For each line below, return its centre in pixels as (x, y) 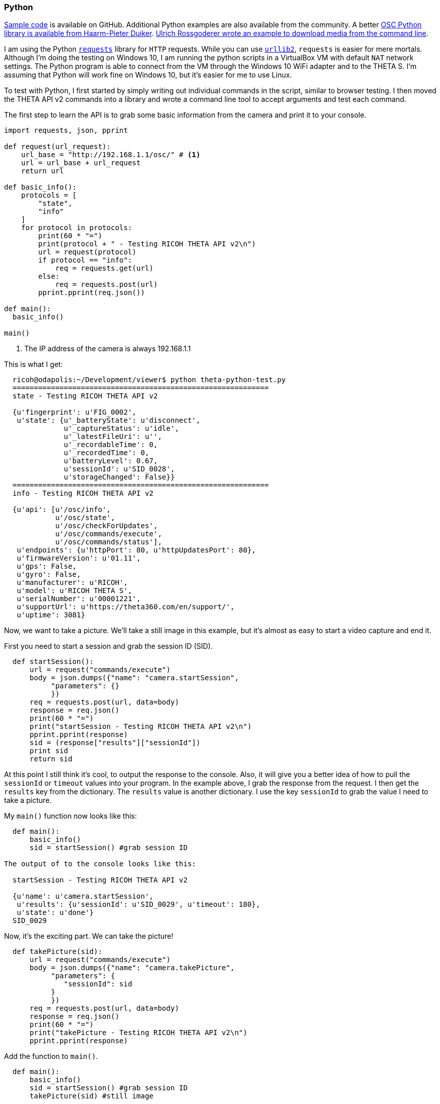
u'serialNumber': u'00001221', (79, 599)
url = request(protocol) (87, 252)
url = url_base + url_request (81, 163)
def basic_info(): (41, 187)
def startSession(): (53, 662)
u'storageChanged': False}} (119, 477)
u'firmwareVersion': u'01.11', (79, 558)
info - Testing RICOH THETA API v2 (83, 493)
